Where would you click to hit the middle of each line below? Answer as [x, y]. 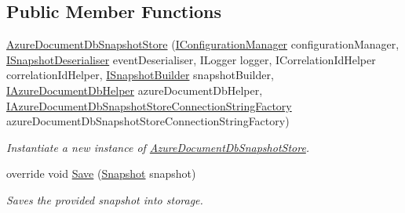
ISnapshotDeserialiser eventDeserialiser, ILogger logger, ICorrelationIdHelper [191, 59]
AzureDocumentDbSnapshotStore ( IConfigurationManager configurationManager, [203, 44]
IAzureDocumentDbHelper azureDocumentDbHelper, [135, 90]
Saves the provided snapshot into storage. [105, 199]
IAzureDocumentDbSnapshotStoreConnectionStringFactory [149, 105]
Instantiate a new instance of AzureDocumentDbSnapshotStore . [158, 147]
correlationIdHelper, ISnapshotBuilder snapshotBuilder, [140, 75]
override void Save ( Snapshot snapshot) [101, 173]
